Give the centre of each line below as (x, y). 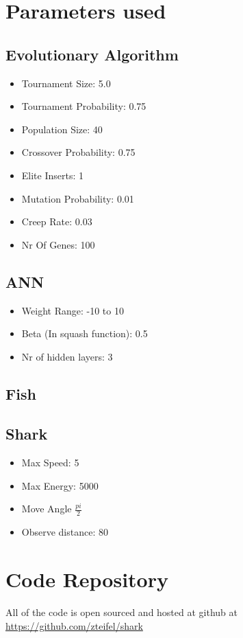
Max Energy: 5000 (60, 485)
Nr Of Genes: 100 (58, 244)
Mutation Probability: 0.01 (78, 198)
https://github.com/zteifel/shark (74, 625)
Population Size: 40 (62, 129)
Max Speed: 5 (50, 463)
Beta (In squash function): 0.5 (85, 333)
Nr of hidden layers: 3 (67, 356)
